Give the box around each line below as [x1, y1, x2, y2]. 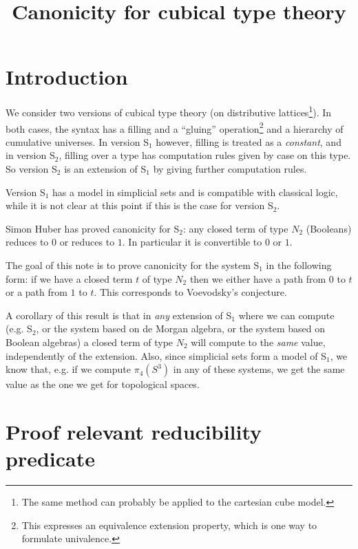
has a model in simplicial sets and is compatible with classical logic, [52, 184, 338, 199]
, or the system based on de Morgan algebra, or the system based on [36, 321, 326, 336]
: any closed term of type [182, 221, 288, 235]
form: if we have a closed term [6, 271, 133, 286]
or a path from [6, 285, 67, 299]
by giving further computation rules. [153, 162, 307, 175]
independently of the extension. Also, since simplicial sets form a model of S [6, 348, 326, 363]
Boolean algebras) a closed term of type [6, 334, 173, 349]
